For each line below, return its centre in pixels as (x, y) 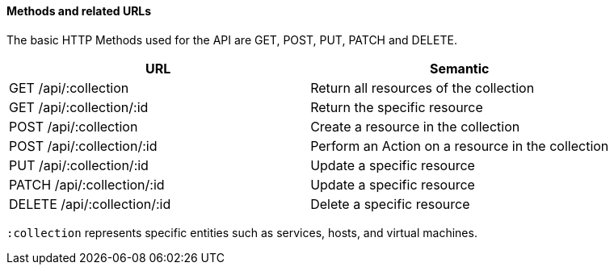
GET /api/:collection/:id (79, 107)
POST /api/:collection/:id (83, 146)
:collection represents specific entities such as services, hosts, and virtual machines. (242, 232)
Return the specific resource (397, 107)
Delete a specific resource (390, 204)
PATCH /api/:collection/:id (87, 184)
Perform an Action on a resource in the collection (460, 146)
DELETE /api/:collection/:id (90, 204)
